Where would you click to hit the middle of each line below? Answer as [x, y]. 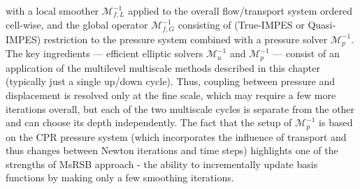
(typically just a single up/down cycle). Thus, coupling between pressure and [171, 81]
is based [336, 122]
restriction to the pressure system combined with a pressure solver [186, 39]
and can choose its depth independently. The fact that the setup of [149, 122]
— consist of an [306, 53]
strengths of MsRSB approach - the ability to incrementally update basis [162, 164]
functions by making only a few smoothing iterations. [120, 177]
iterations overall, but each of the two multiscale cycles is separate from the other [180, 108]
